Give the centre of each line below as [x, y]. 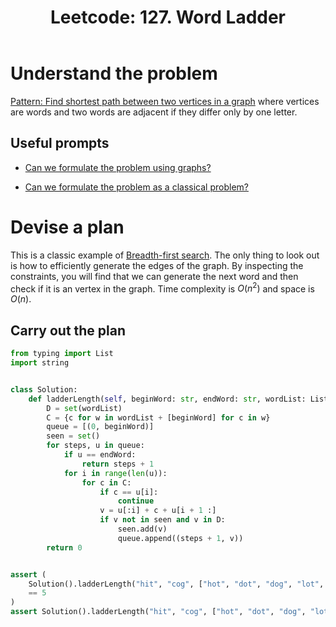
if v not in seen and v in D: [162, 520]
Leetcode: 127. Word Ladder [168, 17]
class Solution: [44, 389]
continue [136, 501]
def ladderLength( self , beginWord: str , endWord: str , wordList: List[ [180, 399]
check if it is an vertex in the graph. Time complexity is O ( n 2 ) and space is [162, 288]
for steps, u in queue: [95, 446]
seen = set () [73, 436]
